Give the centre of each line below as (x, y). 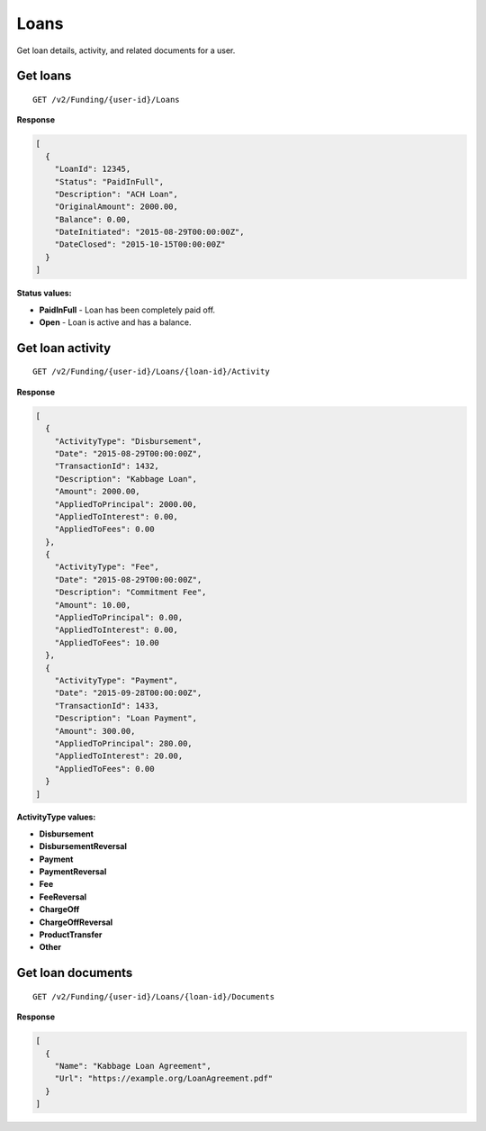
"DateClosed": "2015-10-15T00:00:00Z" (140, 244)
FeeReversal (63, 897)
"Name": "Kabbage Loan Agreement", (133, 1066)
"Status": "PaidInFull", (109, 181)
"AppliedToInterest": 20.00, (119, 756)
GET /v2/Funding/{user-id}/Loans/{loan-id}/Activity (151, 372)
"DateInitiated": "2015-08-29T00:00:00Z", (149, 232)
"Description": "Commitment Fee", (130, 593)
